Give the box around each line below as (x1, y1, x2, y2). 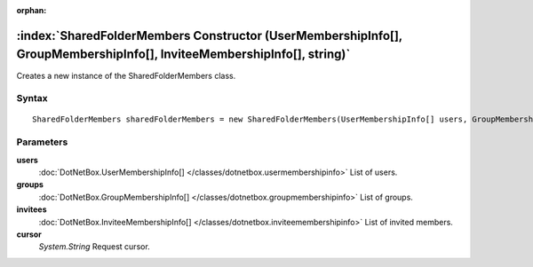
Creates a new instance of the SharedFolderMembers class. (16, 70, 236, 81)
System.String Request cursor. (38, 241, 150, 252)
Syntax (16, 92, 48, 105)
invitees (16, 204, 47, 215)
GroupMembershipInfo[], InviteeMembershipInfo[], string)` (16, 47, 351, 62)
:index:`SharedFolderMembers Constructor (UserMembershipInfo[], (16, 27, 403, 43)
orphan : (16, 5, 47, 15)
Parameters (16, 136, 68, 148)
